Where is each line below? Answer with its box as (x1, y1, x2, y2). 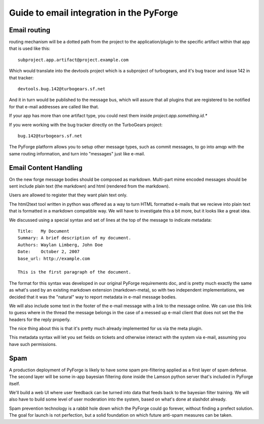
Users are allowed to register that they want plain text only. (9, 192, 128, 198)
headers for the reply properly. (9, 317, 71, 322)
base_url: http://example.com (18, 255, 90, 261)
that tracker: (9, 75, 34, 81)
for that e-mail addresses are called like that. (9, 104, 99, 109)
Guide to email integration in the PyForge (9, 7, 178, 18)
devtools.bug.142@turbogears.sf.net (18, 86, 106, 92)
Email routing (9, 26, 51, 34)
